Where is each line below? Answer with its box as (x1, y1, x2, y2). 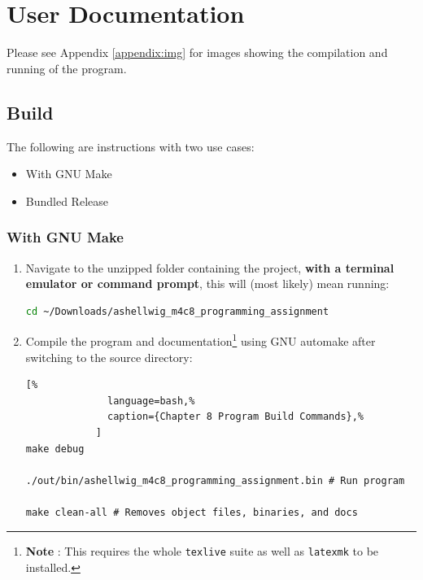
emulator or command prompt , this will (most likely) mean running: (25, 275, 390, 292)
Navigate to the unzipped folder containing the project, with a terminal (25, 259, 395, 276)
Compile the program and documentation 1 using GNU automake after (25, 330, 376, 349)
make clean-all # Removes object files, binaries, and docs (25, 506, 358, 518)
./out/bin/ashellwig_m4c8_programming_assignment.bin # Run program (25, 474, 405, 486)
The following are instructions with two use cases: (7, 137, 255, 155)
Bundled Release (25, 192, 108, 209)
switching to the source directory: (25, 348, 193, 365)
